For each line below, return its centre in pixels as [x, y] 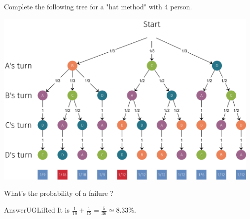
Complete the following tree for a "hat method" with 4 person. [98, 6]
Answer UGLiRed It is [37, 210]
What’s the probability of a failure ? [59, 193]
